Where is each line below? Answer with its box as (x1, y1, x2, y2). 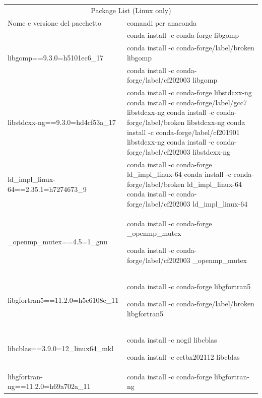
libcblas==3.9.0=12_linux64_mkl (8, 343, 114, 354)
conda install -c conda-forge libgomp (126, 30, 239, 40)
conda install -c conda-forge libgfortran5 (126, 281, 251, 292)
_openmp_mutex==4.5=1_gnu (8, 236, 107, 247)
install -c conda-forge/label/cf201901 (126, 126, 240, 137)
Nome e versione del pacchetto (8, 17, 101, 28)
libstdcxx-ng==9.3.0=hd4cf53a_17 (8, 116, 116, 127)
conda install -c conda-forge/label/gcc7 (126, 97, 247, 107)
